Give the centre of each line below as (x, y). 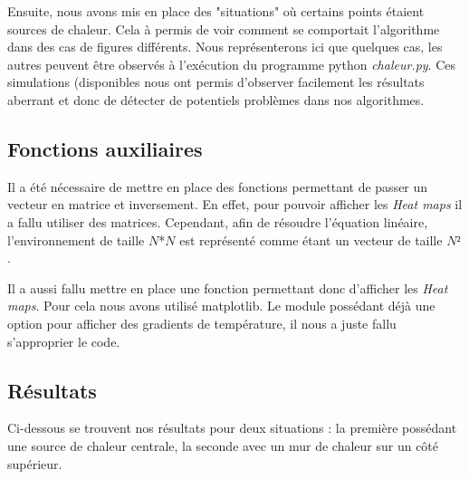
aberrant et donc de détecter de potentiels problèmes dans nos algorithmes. (216, 99)
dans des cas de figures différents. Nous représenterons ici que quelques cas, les (225, 47)
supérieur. (35, 463)
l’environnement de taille (76, 239)
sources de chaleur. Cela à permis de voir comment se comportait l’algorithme (224, 29)
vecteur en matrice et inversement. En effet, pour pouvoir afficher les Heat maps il (235, 204)
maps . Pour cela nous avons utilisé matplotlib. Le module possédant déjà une (221, 306)
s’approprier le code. (64, 341)
